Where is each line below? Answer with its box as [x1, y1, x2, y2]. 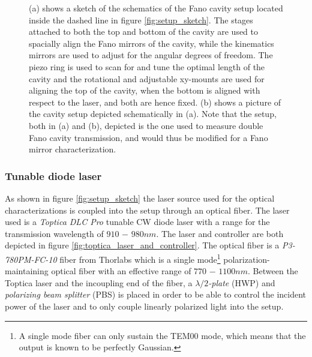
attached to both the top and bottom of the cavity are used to [29, 25, 259, 38]
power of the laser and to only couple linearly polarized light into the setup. [5, 299, 284, 312]
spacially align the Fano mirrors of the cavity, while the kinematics [29, 37, 274, 49]
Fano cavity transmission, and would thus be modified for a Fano [29, 131, 268, 143]
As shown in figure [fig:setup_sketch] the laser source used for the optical [5, 191, 275, 204]
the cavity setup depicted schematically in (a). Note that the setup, [29, 107, 277, 120]
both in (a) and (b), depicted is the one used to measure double [29, 119, 263, 131]
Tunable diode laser [5, 168, 102, 183]
